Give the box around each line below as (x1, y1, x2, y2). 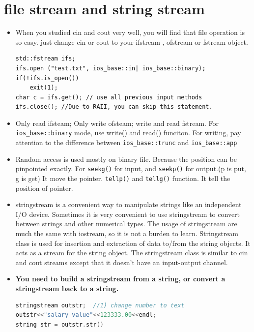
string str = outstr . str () (15, 321, 104, 328)
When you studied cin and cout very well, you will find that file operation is (15, 27, 245, 37)
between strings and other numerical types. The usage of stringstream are (15, 218, 237, 229)
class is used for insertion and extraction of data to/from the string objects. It (15, 238, 251, 248)
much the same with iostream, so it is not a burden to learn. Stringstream (15, 228, 239, 239)
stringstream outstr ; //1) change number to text (15, 302, 185, 309)
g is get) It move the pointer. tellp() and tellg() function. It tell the (15, 173, 230, 183)
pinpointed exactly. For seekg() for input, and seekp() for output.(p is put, (15, 163, 246, 174)
